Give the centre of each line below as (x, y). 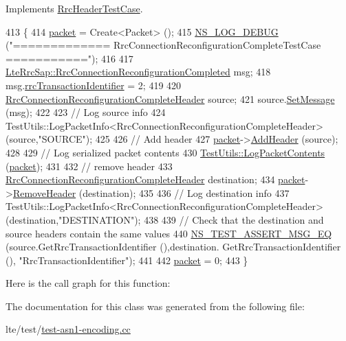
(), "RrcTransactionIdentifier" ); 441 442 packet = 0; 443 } (127, 260)
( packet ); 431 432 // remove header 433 (89, 166)
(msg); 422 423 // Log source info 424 (86, 112)
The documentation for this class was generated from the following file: (155, 306)
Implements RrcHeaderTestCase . (74, 8)
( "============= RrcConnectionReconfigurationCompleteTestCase (163, 45)
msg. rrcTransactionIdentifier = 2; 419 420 (94, 85)
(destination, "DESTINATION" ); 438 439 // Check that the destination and (165, 219)
